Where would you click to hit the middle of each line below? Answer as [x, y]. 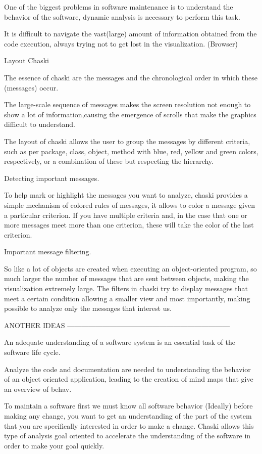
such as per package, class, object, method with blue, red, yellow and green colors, [131, 151]
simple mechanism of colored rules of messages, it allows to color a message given [129, 205]
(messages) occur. [31, 87]
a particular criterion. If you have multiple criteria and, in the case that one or [126, 215]
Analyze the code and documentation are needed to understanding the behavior [127, 369]
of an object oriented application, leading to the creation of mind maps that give [129, 379]
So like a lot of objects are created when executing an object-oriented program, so [130, 268]
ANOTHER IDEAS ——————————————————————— [117, 325]
